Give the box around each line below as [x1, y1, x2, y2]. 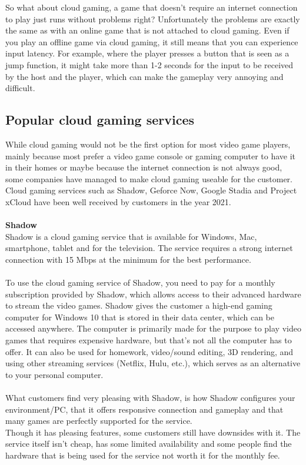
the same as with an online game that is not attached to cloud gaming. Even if [5, 24, 290, 36]
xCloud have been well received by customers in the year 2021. [5, 195, 231, 208]
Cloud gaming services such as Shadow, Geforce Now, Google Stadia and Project [5, 184, 297, 196]
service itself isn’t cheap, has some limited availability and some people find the [5, 437, 292, 450]
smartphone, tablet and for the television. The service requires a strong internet [5, 242, 293, 254]
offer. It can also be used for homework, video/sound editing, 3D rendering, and [5, 345, 294, 357]
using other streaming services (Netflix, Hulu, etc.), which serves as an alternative [5, 357, 301, 369]
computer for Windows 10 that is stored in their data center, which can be [5, 310, 274, 323]
